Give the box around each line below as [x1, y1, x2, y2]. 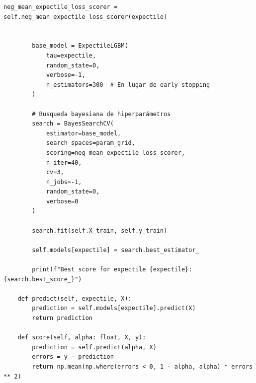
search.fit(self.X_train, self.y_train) [32, 227, 168, 234]
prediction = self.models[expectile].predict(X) [32, 305, 196, 312]
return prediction [32, 315, 92, 321]
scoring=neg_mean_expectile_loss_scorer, [46, 149, 185, 156]
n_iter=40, [46, 159, 82, 166]
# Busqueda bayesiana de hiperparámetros [32, 110, 171, 118]
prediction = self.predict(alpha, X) [32, 343, 157, 351]
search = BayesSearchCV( [32, 120, 114, 128]
